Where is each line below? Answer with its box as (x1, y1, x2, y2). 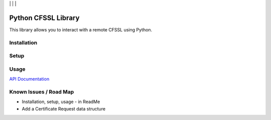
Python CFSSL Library (9, 13, 80, 22)
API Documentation (9, 76, 50, 82)
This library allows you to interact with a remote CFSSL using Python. (9, 26, 153, 32)
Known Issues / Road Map (9, 88, 74, 95)
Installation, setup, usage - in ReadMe (22, 99, 100, 105)
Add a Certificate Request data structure (22, 106, 105, 112)
